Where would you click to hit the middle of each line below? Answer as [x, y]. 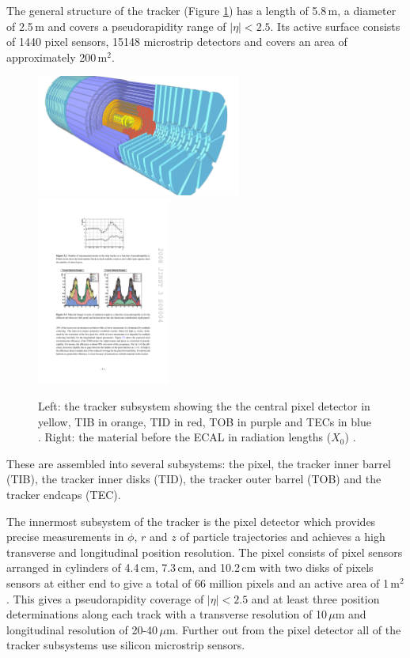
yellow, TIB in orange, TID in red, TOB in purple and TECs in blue [205, 421]
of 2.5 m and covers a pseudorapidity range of [116, 26]
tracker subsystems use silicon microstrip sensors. [126, 645]
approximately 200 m [57, 57]
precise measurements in [65, 537]
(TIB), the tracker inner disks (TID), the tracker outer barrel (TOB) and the [194, 479]
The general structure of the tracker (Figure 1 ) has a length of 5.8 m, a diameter [201, 10]
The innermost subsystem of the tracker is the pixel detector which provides [191, 521]
